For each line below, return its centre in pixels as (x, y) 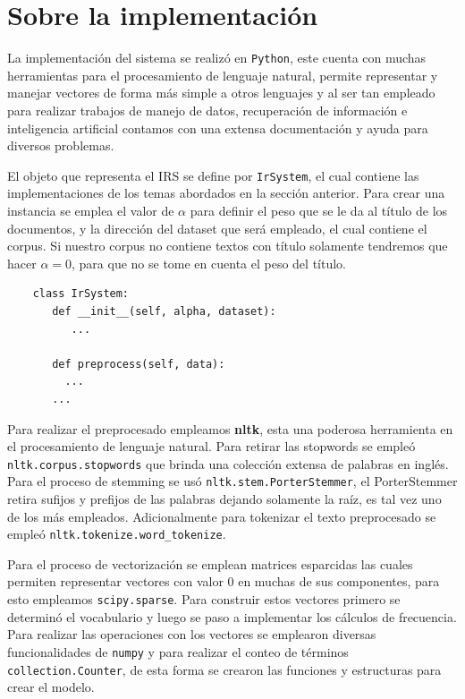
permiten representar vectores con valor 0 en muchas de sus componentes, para (224, 581)
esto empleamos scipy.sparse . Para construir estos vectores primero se (204, 599)
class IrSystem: (81, 294)
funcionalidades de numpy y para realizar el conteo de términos (178, 651)
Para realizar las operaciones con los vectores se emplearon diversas (192, 634)
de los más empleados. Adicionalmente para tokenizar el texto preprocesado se (222, 516)
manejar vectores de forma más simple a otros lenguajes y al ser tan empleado (221, 93)
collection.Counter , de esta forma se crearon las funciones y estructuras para (224, 669)
